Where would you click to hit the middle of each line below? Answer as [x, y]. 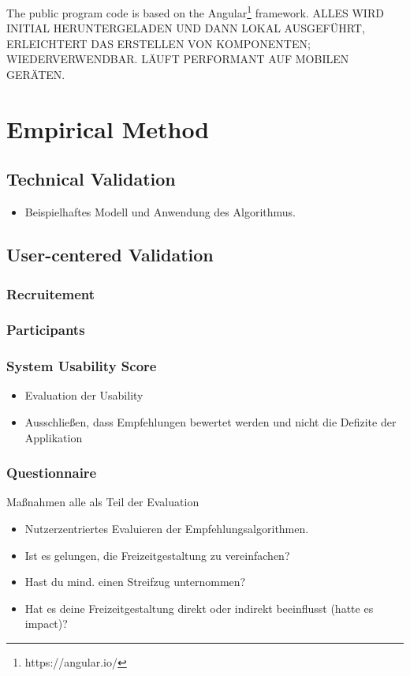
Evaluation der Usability [84, 395]
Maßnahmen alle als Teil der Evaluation [103, 502]
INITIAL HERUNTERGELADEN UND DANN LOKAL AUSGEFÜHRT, [186, 28]
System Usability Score [82, 366]
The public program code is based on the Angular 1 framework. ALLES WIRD [195, 11]
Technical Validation [91, 179]
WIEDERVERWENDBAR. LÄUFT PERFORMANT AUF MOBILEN [178, 59]
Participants [46, 330]
